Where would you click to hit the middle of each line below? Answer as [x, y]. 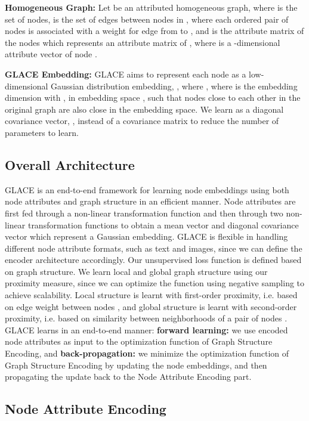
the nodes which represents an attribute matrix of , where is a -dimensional [143, 42]
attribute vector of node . [51, 54]
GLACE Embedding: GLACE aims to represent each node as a [126, 74]
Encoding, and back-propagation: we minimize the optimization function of [147, 353]
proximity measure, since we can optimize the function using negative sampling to [155, 283]
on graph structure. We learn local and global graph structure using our [136, 271]
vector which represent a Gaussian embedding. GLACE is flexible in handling [146, 236]
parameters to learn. [42, 132]
